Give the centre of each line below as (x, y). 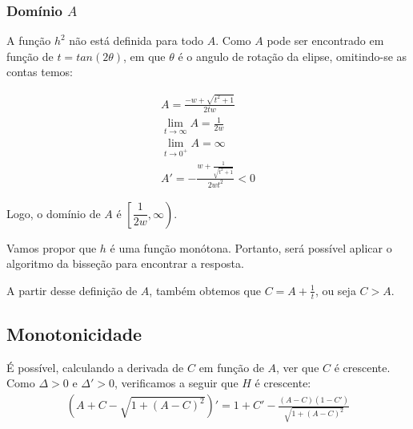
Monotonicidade (74, 334)
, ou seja (335, 290)
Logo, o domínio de (54, 213)
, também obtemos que (205, 290)
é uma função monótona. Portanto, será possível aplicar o (251, 247)
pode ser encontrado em (325, 40)
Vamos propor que (52, 247)
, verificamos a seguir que (176, 383)
